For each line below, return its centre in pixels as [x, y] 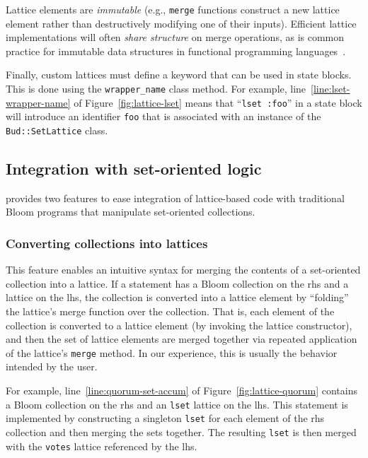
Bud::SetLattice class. [57, 130]
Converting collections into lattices [107, 243]
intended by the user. [52, 366]
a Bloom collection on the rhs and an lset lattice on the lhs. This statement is [177, 404]
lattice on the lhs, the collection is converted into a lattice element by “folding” [177, 297]
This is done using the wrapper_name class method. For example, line [156, 89]
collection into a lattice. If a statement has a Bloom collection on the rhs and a [177, 283]
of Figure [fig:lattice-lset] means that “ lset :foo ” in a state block [218, 102]
